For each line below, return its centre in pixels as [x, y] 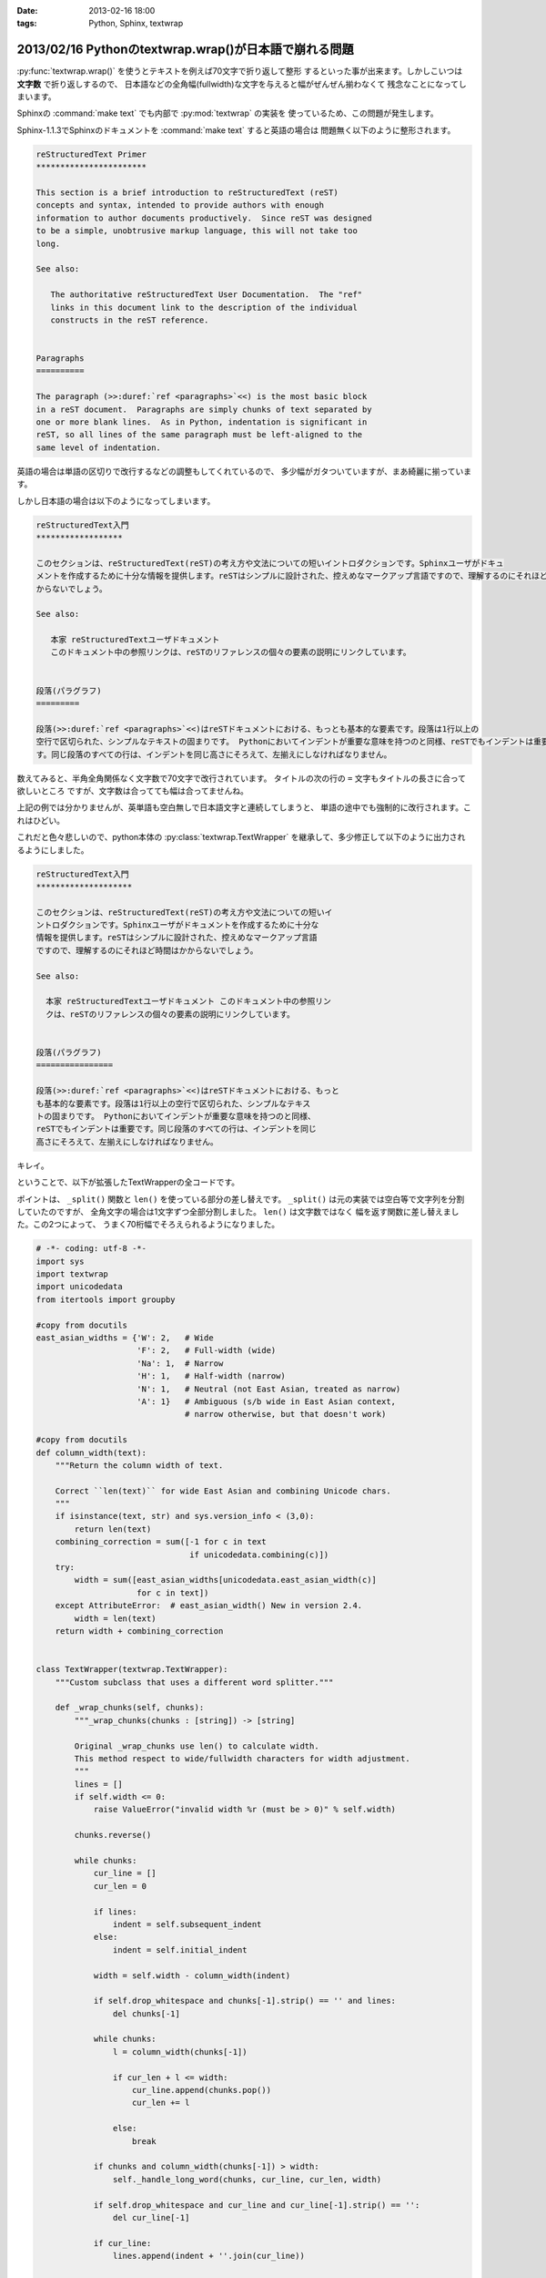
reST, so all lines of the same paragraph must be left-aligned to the [199, 435]
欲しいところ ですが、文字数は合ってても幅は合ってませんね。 [133, 790]
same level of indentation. [98, 447]
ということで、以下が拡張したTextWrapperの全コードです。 [128, 1182]
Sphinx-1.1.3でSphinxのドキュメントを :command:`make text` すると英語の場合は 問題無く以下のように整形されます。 [236, 130]
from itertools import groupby [106, 1299]
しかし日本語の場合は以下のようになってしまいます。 [116, 500]
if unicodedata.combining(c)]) [259, 1555]
